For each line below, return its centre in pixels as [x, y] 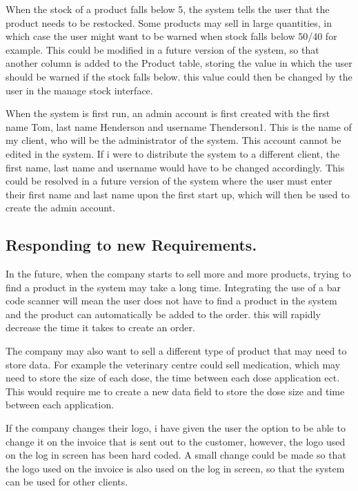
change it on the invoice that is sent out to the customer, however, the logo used [176, 441]
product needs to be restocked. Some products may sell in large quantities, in [169, 22]
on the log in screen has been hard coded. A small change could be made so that [176, 455]
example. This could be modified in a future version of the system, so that [162, 49]
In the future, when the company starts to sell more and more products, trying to [178, 274]
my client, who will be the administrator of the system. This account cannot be [173, 140]
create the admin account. [61, 208]
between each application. [60, 405]
